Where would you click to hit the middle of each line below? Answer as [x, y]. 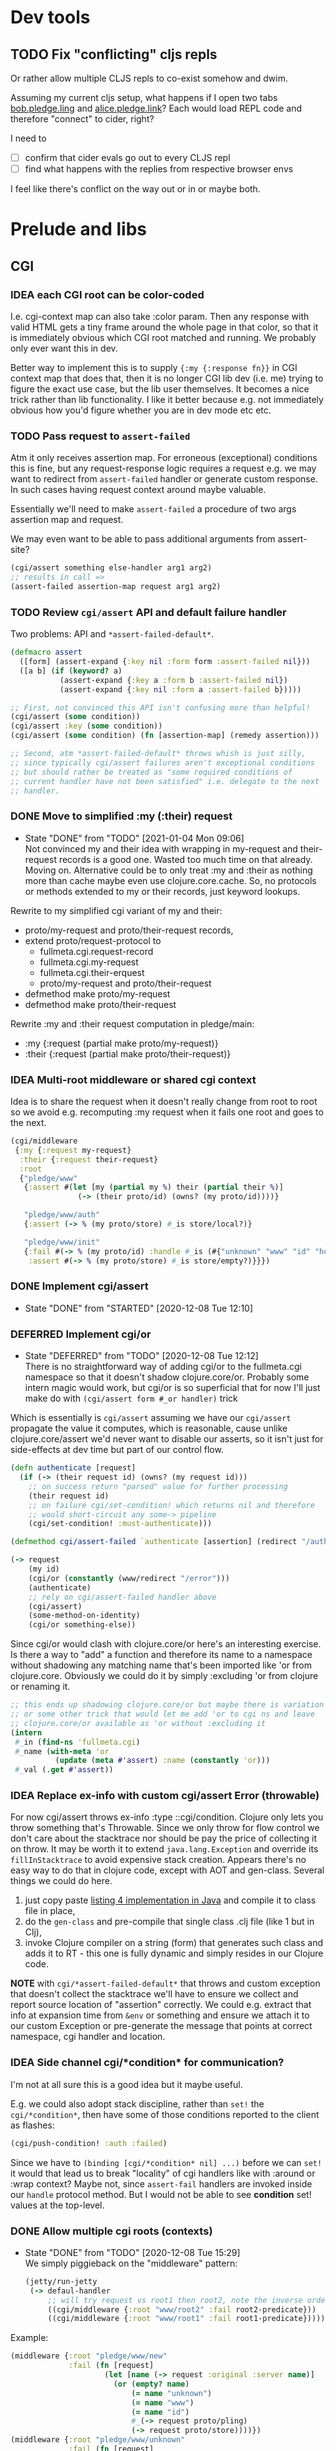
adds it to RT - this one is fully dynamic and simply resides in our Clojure [174, 1953]
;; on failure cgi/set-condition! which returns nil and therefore [171, 1505]
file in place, [50, 1911]
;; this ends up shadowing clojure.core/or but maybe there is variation [167, 1705]
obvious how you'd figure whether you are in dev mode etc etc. [141, 410]
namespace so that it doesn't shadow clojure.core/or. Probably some [167, 1377]
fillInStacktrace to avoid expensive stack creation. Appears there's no [158, 1860]
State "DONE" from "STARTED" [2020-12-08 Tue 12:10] [139, 1308]
